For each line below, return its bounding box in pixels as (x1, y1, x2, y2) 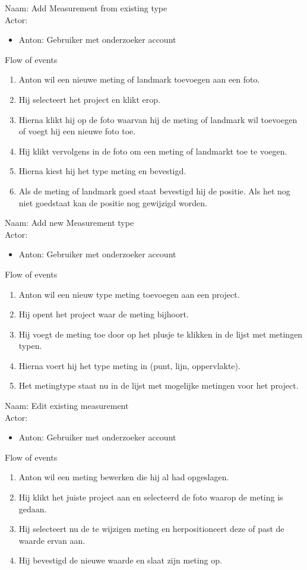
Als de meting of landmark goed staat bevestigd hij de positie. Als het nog (18, 184, 290, 197)
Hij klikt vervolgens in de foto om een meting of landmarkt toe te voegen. (18, 144, 287, 157)
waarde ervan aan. (18, 534, 86, 546)
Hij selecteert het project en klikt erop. (18, 93, 160, 105)
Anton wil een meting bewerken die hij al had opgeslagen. (18, 471, 229, 483)
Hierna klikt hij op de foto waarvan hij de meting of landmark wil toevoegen (18, 113, 297, 125)
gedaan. (18, 502, 47, 515)
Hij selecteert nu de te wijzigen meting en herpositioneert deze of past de (18, 522, 284, 535)
